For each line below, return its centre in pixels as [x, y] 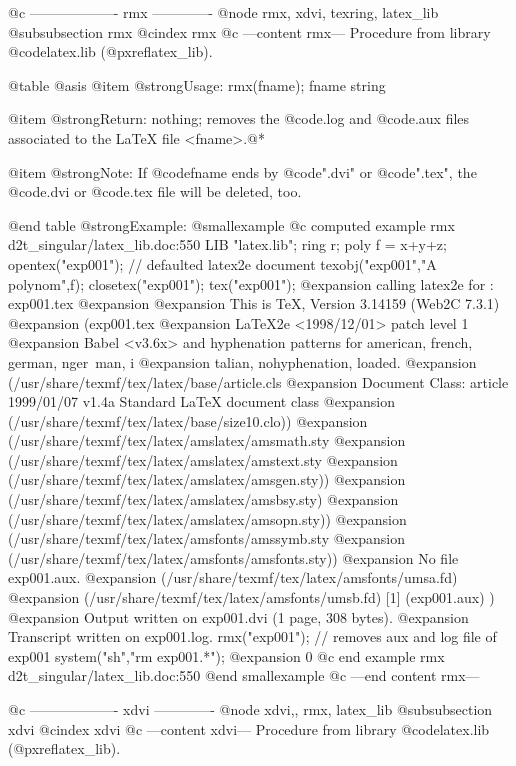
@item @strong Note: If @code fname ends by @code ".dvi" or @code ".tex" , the [242, 171]
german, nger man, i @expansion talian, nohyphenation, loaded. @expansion [242, 361]
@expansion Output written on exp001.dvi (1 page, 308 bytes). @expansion [238, 616]
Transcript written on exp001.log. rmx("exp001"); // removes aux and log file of [252, 636]
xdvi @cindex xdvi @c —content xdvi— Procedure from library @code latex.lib [249, 728]
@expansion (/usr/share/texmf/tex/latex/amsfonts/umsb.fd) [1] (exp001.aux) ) [251, 597]
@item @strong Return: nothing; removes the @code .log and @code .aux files [239, 118]
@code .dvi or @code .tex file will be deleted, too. [155, 191]
